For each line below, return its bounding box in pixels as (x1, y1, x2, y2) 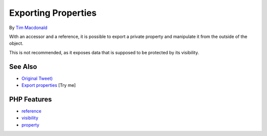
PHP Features (9, 95, 52, 103)
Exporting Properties (9, 7, 97, 18)
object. (9, 40, 24, 46)
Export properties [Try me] (21, 82, 76, 88)
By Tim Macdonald (9, 25, 48, 31)
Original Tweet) (21, 75, 53, 81)
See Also (9, 62, 37, 71)
